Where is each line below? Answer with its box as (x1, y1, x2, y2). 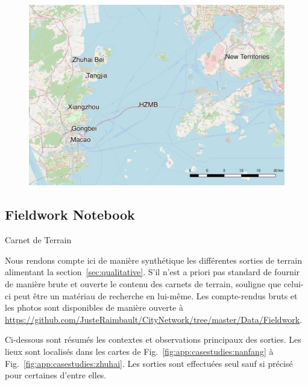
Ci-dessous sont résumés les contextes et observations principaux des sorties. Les (5, 333, 301, 346)
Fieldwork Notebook (5, 205, 135, 224)
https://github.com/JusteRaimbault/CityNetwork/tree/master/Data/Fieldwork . (5, 313, 303, 325)
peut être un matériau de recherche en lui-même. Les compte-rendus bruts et (13, 289, 298, 302)
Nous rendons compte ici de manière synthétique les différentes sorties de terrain (5, 253, 303, 266)
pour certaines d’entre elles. (5, 369, 107, 381)
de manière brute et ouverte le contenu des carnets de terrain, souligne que (5, 277, 281, 290)
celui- (283, 277, 304, 290)
